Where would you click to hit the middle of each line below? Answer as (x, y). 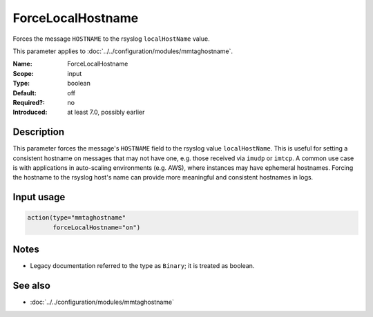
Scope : (23, 73)
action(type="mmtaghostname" (77, 218)
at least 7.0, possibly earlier (106, 112)
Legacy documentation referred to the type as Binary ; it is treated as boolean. (142, 266)
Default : (25, 93)
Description (39, 132)
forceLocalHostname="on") (97, 227)
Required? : (29, 102)
